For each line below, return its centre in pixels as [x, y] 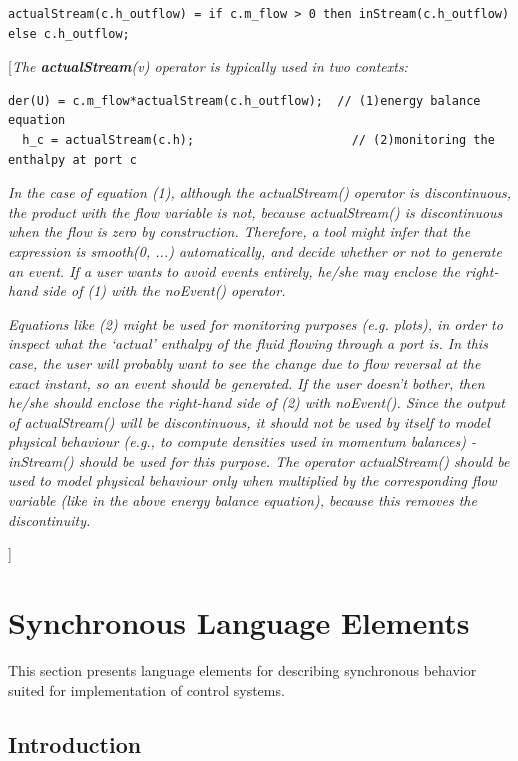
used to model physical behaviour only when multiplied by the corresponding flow [252, 480]
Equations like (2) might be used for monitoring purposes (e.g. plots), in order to [255, 323]
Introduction [75, 743]
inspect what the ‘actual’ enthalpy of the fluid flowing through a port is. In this [248, 343]
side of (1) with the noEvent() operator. [164, 290]
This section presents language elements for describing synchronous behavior [242, 669]
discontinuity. [49, 519]
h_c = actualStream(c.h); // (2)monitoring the [258, 139]
